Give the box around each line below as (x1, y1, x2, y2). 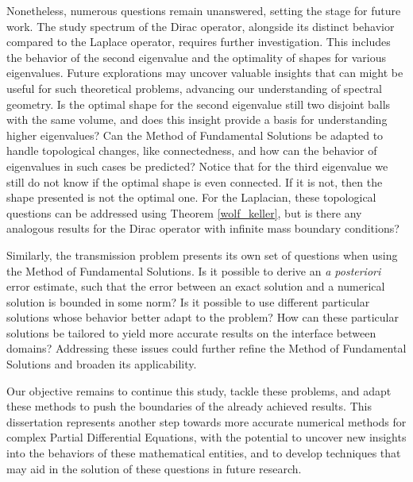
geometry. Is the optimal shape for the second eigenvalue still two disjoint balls (6, 95, 391, 112)
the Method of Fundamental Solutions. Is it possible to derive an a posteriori (6, 262, 381, 279)
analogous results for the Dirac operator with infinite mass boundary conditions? (6, 220, 399, 237)
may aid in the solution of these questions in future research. (6, 460, 302, 476)
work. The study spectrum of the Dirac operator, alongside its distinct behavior (6, 17, 395, 34)
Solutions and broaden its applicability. (6, 356, 197, 372)
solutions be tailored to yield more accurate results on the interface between (6, 324, 376, 341)
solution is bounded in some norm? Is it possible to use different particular (6, 293, 370, 310)
